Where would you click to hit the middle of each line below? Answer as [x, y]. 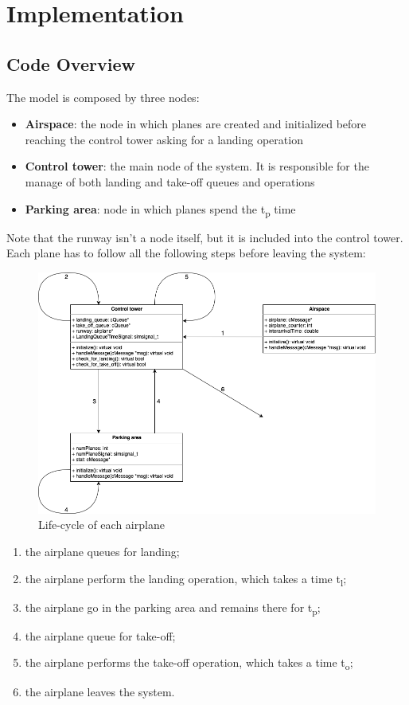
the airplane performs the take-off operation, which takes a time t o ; [189, 664]
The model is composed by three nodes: [103, 97]
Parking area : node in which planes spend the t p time [160, 210]
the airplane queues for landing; [102, 552]
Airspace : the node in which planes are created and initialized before [196, 124]
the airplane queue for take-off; [100, 635]
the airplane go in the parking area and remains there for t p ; [173, 608]
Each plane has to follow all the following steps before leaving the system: [186, 253]
